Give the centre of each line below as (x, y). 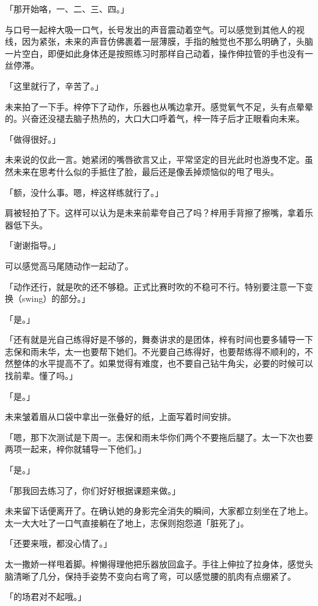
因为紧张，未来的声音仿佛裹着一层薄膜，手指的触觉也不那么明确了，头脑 (167, 41)
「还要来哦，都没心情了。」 (58, 543)
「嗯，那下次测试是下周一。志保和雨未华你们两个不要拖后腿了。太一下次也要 (159, 437)
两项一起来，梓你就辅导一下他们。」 (76, 449)
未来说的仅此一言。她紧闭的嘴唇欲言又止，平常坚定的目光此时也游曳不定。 (155, 159)
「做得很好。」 (33, 139)
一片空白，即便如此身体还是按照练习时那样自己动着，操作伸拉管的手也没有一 (159, 53)
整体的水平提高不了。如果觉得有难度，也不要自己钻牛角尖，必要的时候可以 (163, 363)
